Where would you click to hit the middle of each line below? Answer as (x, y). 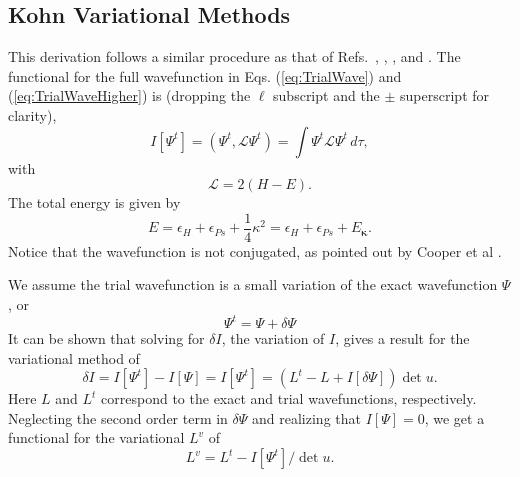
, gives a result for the (402, 338)
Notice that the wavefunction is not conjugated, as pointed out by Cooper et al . (255, 250)
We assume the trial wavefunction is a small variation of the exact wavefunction (253, 284)
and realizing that (306, 417)
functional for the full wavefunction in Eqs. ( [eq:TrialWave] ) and (205, 75)
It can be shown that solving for (106, 338)
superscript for (445, 95)
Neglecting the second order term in (118, 417)
